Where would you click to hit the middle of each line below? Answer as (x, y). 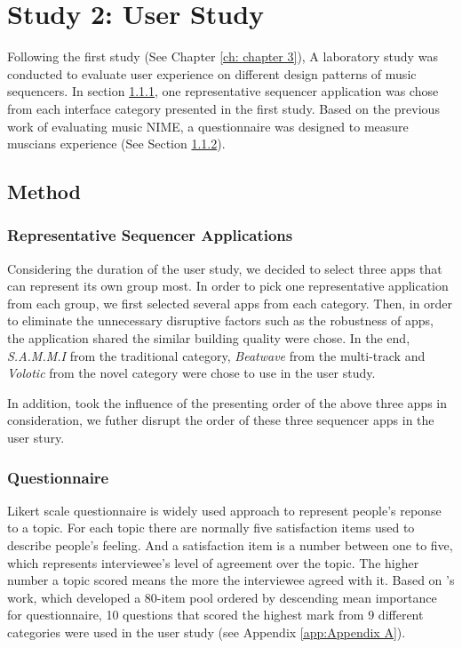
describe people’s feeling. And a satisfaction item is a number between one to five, (230, 545)
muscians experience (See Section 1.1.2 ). (116, 144)
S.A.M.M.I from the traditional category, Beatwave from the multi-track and (216, 355)
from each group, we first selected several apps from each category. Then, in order (230, 303)
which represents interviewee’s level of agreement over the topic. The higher (213, 562)
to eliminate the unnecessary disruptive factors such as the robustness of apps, (221, 320)
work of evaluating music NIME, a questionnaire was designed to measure (208, 126)
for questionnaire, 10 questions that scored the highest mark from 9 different (215, 615)
